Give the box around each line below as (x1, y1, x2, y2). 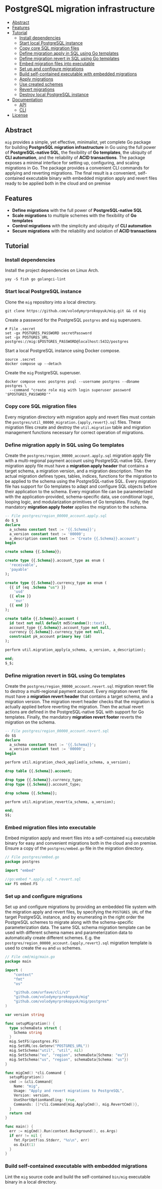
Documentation (12, 96, 43, 102)
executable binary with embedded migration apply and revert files (26, 175, 157, 181)
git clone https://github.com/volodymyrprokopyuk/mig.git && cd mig (5, 308, 146, 313)
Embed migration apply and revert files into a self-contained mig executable (5, 835, 156, 841)
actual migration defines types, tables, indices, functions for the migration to (5, 473, 157, 479)
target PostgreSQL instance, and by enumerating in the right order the (5, 914, 145, 920)
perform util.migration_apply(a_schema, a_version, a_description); (5, 647, 146, 653)
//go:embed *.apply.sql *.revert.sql (5, 877, 81, 882)
